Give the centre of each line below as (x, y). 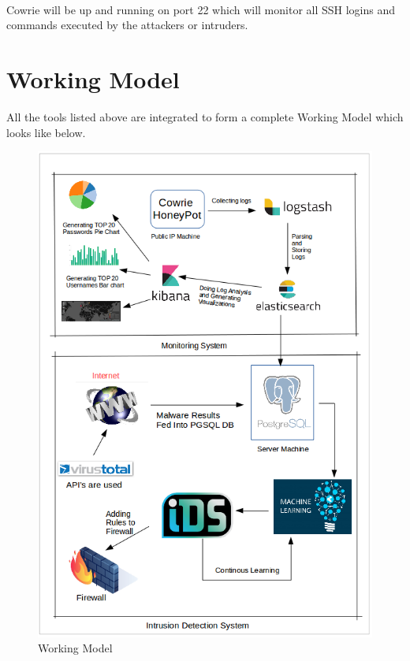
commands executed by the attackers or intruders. (127, 25)
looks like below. (46, 132)
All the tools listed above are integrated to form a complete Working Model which (205, 116)
